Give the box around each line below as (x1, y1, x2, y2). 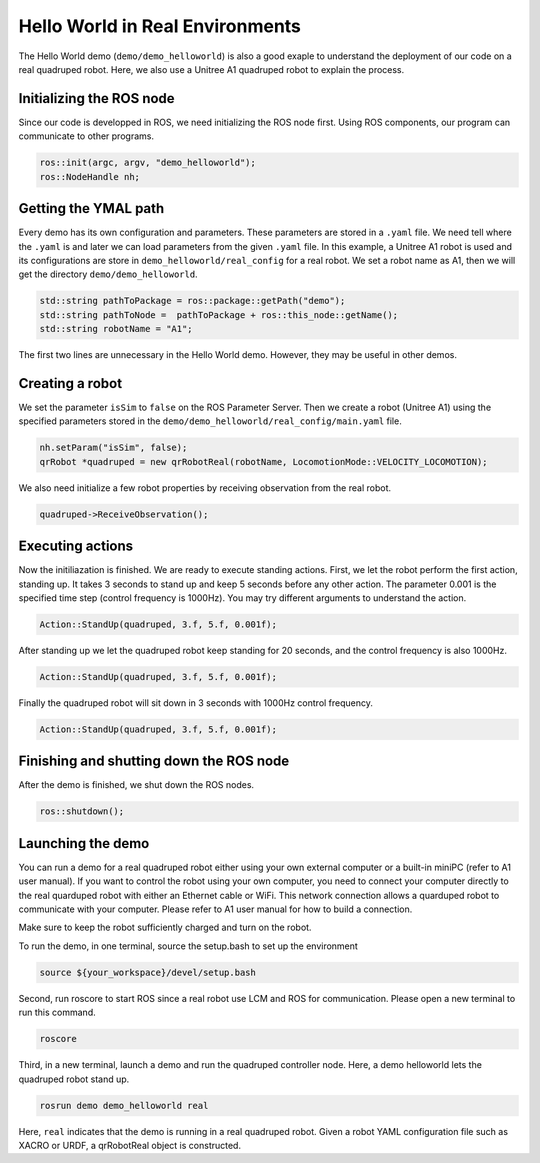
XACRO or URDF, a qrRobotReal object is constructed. (18, 1139, 242, 1151)
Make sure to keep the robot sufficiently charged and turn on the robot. (18, 921, 312, 934)
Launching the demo (18, 835, 150, 852)
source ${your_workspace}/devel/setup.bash (39, 966, 257, 978)
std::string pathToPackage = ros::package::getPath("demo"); (39, 295, 346, 307)
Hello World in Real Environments (18, 15, 302, 37)
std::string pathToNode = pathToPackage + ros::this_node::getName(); (39, 309, 399, 320)
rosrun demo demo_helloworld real (39, 1100, 209, 1111)
